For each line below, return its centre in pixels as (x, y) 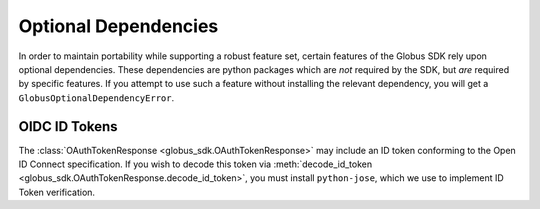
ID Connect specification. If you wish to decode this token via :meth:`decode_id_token (195, 164)
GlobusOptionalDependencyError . (96, 97)
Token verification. (56, 192)
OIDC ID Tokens (68, 126)
